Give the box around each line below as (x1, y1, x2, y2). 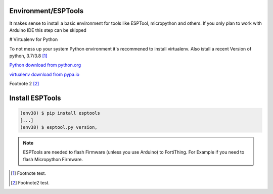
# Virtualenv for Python (9, 36, 58, 42)
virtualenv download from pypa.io (9, 71, 79, 77)
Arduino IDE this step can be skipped (9, 27, 87, 33)
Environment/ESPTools (9, 7, 84, 15)
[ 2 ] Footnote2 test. (11, 179, 50, 185)
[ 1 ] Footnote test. (11, 170, 47, 176)
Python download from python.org (9, 62, 81, 68)
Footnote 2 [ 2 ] (9, 81, 39, 87)
